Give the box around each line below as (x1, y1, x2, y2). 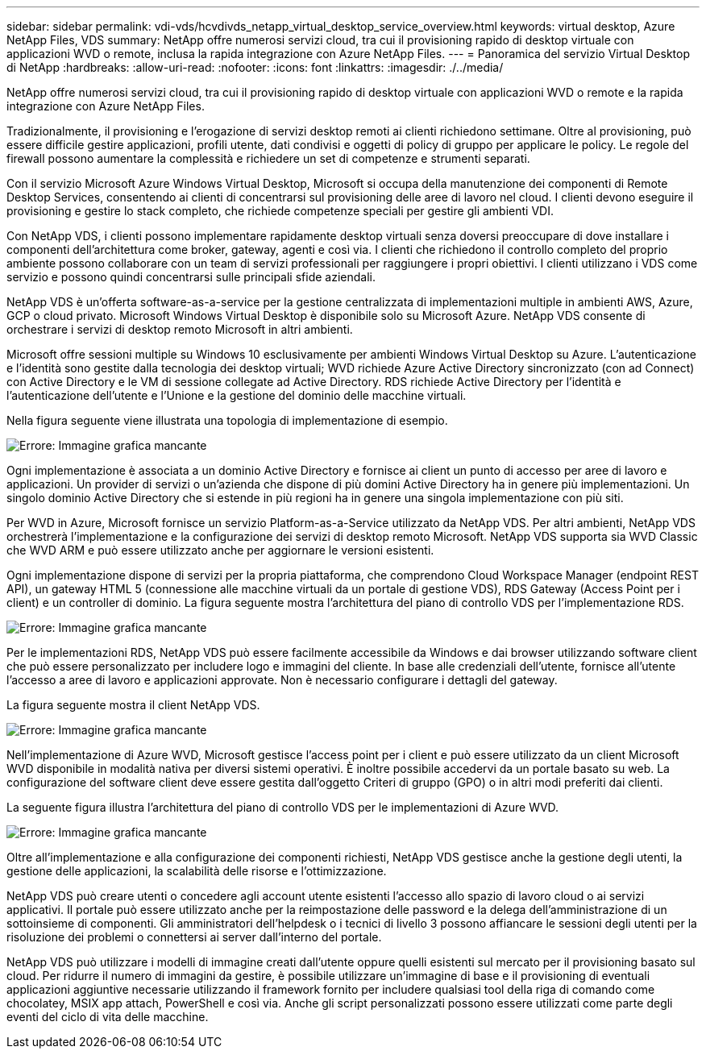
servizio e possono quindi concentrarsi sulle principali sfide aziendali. (6, 270, 376, 284)
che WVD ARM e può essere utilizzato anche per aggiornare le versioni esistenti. (6, 543, 434, 557)
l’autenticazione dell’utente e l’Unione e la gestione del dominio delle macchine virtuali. (6, 388, 467, 402)
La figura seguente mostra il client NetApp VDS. (6, 698, 260, 712)
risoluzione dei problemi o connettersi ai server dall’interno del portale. (6, 930, 382, 944)
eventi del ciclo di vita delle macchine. (6, 1010, 209, 1024)
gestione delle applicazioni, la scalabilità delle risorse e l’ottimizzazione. (6, 864, 387, 878)
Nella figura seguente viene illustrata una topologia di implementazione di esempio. (6, 413, 448, 427)
